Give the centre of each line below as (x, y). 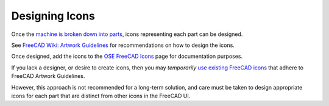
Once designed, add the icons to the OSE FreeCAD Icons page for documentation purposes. (127, 56)
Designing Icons (53, 16)
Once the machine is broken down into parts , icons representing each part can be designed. (127, 34)
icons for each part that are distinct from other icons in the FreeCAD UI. (101, 96)
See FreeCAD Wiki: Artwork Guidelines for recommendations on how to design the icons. (123, 45)
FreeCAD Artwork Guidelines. (48, 76)
